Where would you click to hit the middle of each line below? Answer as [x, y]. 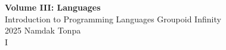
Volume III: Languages [53, 7]
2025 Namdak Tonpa [43, 30]
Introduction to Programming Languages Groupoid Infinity [113, 19]
